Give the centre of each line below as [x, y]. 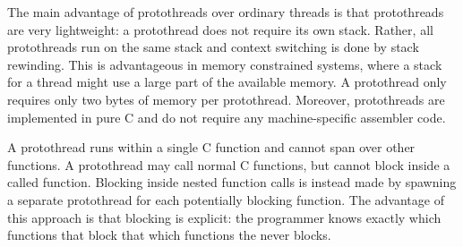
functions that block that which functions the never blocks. [169, 235]
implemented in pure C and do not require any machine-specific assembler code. [227, 117]
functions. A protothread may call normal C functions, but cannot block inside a [229, 164]
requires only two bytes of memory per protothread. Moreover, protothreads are [226, 99]
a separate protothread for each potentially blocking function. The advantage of [226, 199]
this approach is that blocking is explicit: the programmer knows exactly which [224, 217]
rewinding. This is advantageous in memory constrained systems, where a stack [225, 64]
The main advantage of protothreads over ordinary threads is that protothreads [226, 12]
